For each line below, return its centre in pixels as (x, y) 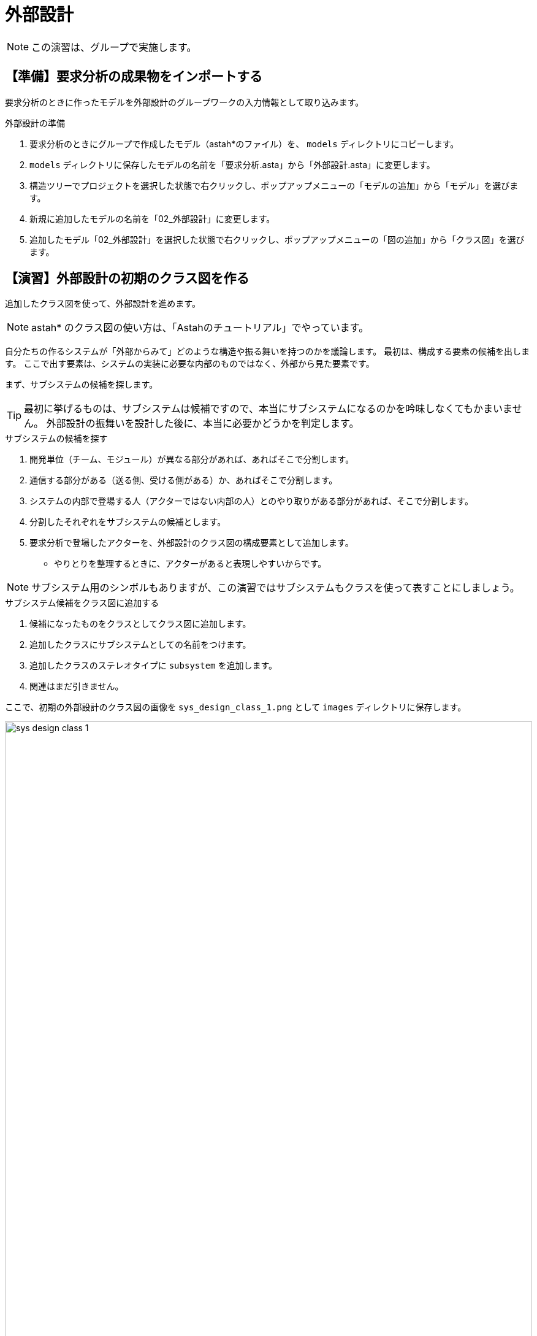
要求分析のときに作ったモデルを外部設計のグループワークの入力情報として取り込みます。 (185, 102)
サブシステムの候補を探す (56, 439)
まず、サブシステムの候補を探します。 (82, 385)
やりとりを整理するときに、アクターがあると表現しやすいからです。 (190, 564)
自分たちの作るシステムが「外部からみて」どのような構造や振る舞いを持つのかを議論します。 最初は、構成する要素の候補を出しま (268, 351)
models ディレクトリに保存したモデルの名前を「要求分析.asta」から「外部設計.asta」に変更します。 (232, 164)
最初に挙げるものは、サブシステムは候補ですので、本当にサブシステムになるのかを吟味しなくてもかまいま (268, 409)
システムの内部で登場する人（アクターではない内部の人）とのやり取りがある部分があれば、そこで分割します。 (251, 501)
